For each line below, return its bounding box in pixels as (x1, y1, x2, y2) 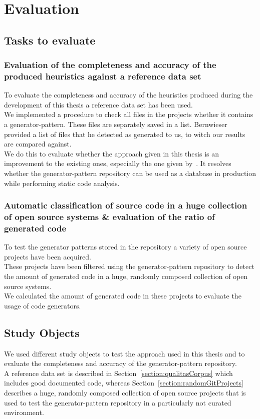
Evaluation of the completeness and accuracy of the (4, 58, 216, 71)
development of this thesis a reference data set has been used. (4, 99, 193, 109)
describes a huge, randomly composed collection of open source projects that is (4, 387, 246, 398)
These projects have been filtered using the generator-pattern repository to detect (4, 261, 254, 271)
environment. (4, 407, 44, 417)
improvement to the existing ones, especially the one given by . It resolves (4, 158, 231, 168)
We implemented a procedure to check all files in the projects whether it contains (4, 109, 253, 119)
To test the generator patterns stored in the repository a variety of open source (4, 241, 247, 252)
